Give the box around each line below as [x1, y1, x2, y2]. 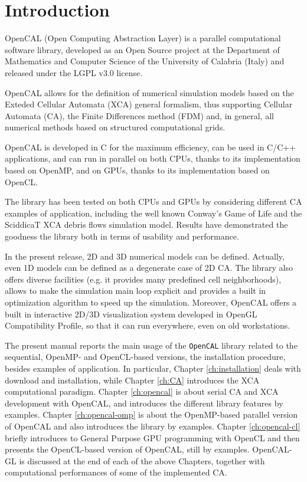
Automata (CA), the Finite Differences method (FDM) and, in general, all [5, 109, 274, 122]
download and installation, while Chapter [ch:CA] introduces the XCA [5, 373, 260, 386]
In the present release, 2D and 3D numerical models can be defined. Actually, [5, 250, 285, 262]
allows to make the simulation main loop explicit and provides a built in [5, 284, 266, 297]
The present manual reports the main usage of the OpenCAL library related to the [5, 339, 298, 351]
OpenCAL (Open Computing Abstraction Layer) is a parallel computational [5, 32, 281, 44]
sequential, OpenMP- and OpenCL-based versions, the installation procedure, [5, 350, 286, 363]
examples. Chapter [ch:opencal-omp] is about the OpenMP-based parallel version [5, 408, 298, 421]
